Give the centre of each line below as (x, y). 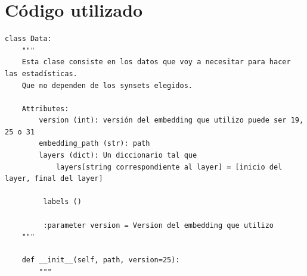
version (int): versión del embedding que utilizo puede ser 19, (171, 120)
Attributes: (45, 109)
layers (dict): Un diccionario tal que (118, 156)
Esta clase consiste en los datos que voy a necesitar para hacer (156, 62)
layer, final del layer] (54, 179)
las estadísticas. (41, 73)
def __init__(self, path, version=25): (101, 260)
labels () (62, 202)
